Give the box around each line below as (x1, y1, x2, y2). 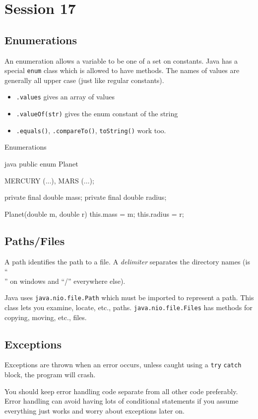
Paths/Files (4, 233, 65, 248)
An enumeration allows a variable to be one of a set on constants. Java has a (4, 55, 238, 66)
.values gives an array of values (16, 91, 115, 102)
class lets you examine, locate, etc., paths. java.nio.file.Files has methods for (4, 302, 253, 312)
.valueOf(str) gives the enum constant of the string (16, 108, 178, 119)
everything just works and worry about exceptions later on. (4, 405, 185, 416)
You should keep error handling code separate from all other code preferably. (4, 386, 238, 396)
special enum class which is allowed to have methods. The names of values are (4, 65, 240, 76)
